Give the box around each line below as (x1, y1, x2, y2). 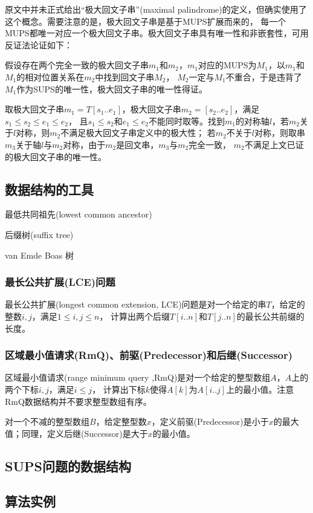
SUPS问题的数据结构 (5, 456, 131, 475)
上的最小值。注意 (226, 382, 294, 395)
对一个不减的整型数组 (5, 415, 89, 428)
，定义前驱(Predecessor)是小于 (151, 415, 269, 428)
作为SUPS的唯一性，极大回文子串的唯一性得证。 (16, 82, 207, 95)
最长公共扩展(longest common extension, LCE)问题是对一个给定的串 (5, 298, 266, 311)
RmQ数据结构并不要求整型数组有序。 (5, 395, 152, 407)
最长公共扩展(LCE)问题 (5, 274, 115, 289)
